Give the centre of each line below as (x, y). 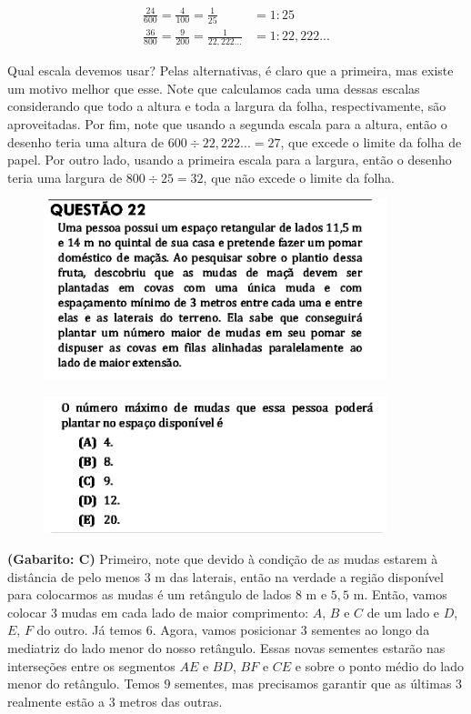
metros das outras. (171, 701)
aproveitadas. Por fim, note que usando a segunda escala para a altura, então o (227, 124)
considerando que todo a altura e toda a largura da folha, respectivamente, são (227, 106)
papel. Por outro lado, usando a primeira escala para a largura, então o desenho (230, 160)
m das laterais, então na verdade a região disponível (299, 576)
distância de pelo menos (74, 576)
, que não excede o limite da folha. (299, 177)
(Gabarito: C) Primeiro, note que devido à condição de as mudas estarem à (223, 559)
